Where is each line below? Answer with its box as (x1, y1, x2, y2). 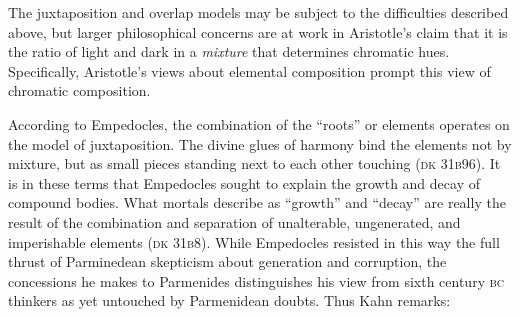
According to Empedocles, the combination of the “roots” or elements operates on (8, 113, 510, 134)
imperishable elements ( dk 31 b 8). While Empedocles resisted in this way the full (8, 231, 500, 252)
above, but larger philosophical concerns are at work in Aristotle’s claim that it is (8, 21, 508, 42)
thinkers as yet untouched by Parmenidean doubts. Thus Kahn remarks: (8, 290, 451, 311)
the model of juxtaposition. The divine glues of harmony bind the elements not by (8, 133, 512, 154)
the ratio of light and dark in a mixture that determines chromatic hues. (8, 41, 450, 62)
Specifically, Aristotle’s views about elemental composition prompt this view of (8, 60, 491, 81)
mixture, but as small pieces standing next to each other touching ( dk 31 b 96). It (8, 153, 501, 174)
